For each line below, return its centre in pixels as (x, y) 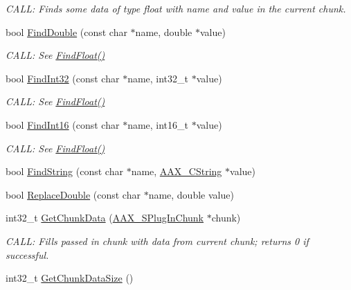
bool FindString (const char (64, 171)
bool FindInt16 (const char (63, 124)
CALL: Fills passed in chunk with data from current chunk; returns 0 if (157, 241)
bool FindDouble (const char (66, 31)
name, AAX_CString (177, 171)
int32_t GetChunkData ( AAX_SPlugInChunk (105, 218)
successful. (27, 254)
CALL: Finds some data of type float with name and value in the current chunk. (176, 8)
